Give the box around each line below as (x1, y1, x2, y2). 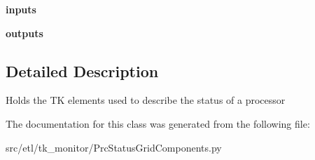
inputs (6, 2, 36, 16)
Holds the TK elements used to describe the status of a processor (6, 93, 286, 107)
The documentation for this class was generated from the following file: (6, 116, 310, 131)
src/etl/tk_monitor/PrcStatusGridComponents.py (6, 140, 222, 154)
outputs (6, 25, 43, 40)
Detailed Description (6, 60, 159, 81)
